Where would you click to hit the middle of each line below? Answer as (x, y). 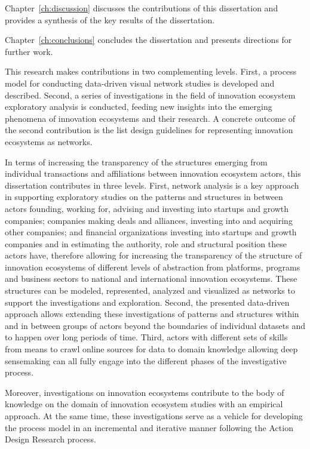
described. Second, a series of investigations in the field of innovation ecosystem (150, 95)
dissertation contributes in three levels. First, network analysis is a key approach (152, 185)
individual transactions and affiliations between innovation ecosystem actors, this (153, 173)
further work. (29, 51)
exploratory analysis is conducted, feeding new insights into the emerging (139, 107)
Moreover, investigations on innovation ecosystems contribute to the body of (145, 392)
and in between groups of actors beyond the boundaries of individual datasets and (155, 325)
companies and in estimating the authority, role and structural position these (146, 243)
